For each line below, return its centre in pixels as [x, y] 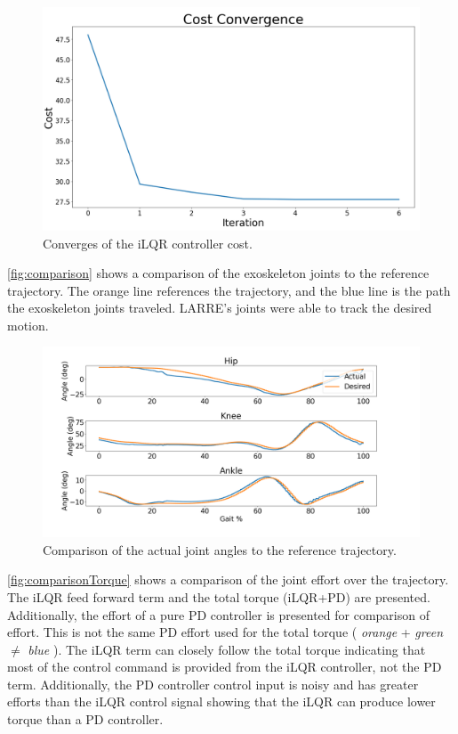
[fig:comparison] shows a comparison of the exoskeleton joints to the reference [218, 273]
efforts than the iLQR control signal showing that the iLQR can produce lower [221, 701]
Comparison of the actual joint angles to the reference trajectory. [220, 549]
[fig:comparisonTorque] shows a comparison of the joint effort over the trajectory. [228, 579]
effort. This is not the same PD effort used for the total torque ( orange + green [225, 632]
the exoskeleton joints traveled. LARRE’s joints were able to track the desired [220, 308]
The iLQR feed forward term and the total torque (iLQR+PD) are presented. [219, 596]
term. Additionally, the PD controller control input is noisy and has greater [213, 684]
